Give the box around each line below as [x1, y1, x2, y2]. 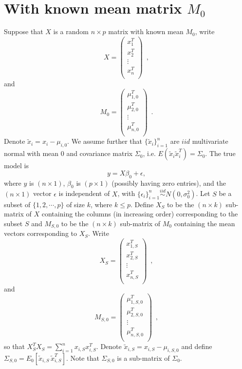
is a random [53, 26, 89, 37]
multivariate [192, 136, 228, 146]
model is [4, 160, 29, 171]
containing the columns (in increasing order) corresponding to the [41, 209, 238, 219]
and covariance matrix [66, 148, 133, 158]
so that [4, 341, 25, 351]
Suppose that [4, 26, 43, 37]
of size [66, 199, 85, 209]
